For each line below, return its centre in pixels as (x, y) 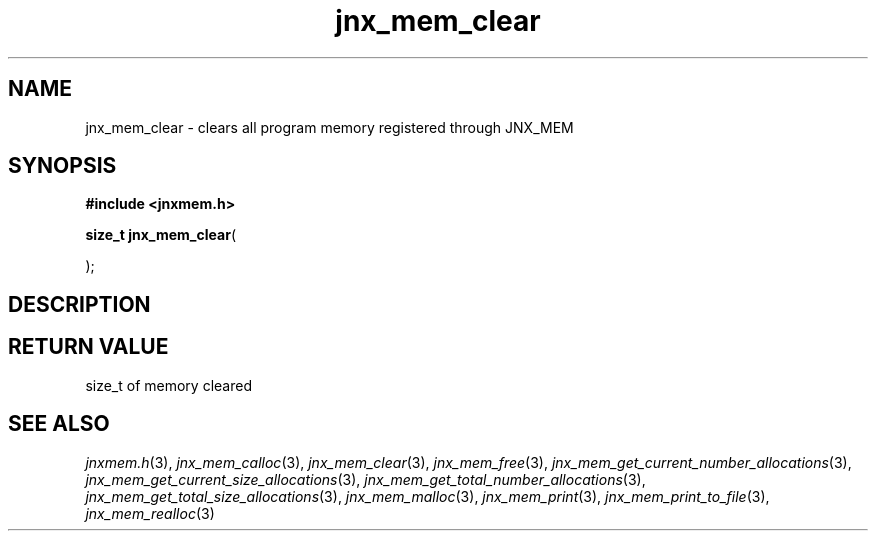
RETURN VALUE (88, 347)
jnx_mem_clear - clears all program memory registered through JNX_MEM (329, 127)
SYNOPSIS (62, 166)
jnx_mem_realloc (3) (150, 513)
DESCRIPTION (79, 304)
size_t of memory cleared (168, 385)
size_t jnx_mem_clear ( (160, 235)
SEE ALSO (59, 424)
